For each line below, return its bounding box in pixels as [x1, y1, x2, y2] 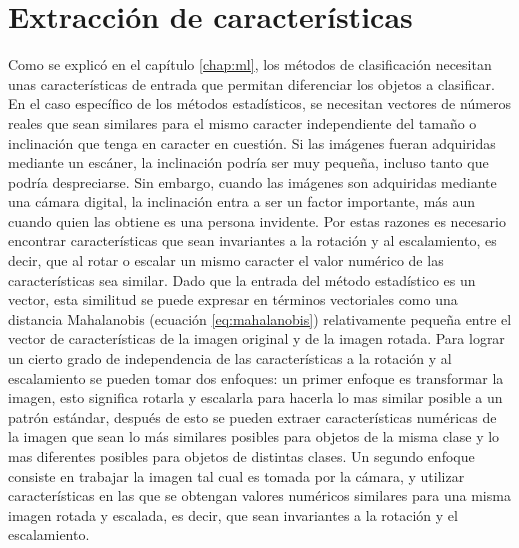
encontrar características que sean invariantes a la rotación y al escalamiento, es [8, 230, 497, 251]
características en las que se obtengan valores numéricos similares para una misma [8, 485, 511, 506]
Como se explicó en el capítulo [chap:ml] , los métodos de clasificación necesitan [8, 54, 492, 75]
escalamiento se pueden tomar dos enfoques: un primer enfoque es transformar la [8, 367, 504, 388]
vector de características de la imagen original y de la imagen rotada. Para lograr [8, 328, 505, 349]
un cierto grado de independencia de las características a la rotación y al [8, 348, 452, 369]
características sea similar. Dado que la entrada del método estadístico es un [8, 269, 476, 290]
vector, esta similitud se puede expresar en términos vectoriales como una [8, 289, 458, 310]
